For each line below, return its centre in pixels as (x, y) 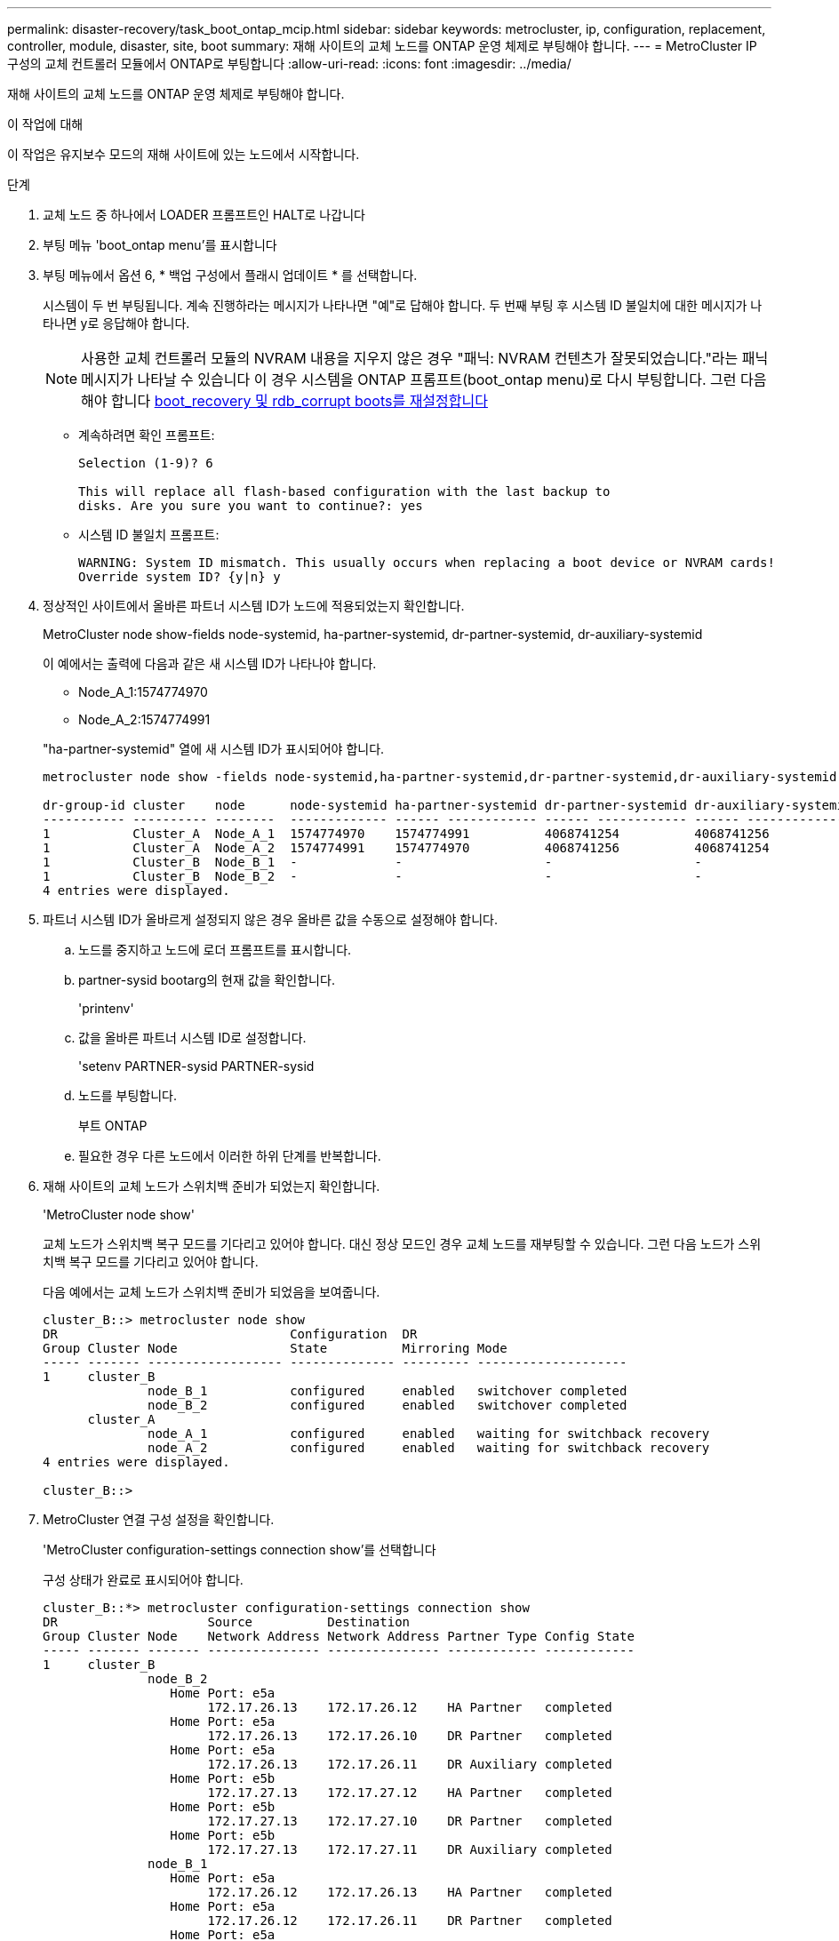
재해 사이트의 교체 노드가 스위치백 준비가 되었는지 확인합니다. (212, 1186)
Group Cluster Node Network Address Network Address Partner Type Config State (339, 1636)
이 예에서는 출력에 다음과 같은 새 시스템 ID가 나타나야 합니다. (210, 663)
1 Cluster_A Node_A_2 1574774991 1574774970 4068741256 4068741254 (406, 848)
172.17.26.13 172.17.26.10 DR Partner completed (410, 1736)
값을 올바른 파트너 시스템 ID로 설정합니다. (192, 1038)
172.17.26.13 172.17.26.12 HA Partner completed (410, 1707)
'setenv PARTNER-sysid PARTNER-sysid (196, 1066)
